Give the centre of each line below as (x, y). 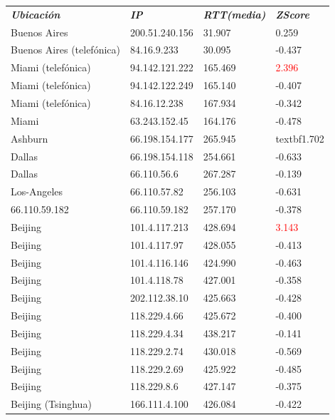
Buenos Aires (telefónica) (65, 50)
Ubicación (36, 14)
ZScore (292, 14)
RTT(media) (234, 14)
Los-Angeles (37, 191)
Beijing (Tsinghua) (51, 404)
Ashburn (30, 138)
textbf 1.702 (300, 138)
